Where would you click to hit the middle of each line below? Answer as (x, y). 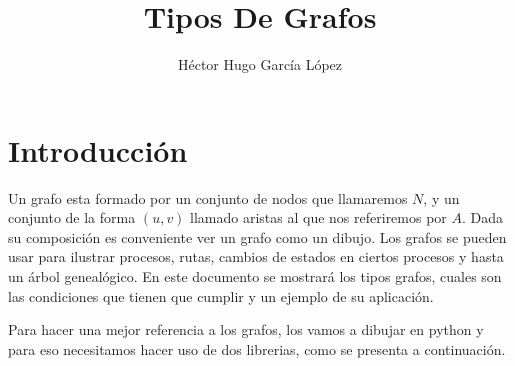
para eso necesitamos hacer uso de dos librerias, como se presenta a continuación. (257, 348)
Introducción (98, 149)
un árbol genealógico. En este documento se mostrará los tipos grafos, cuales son (255, 276)
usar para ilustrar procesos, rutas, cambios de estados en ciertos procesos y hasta (256, 256)
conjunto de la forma (72, 217)
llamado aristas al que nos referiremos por (318, 217)
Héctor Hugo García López (260, 64)
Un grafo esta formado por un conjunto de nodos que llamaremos (208, 197)
